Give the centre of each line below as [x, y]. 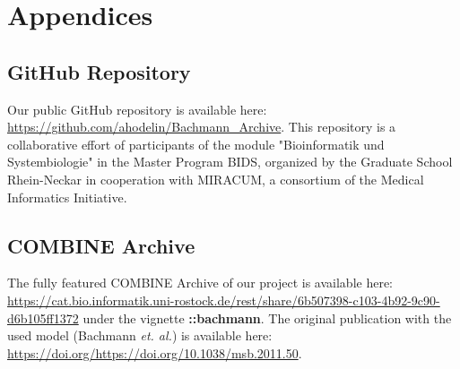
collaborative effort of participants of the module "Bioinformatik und [196, 144]
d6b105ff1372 [43, 318]
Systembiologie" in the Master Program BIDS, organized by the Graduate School [230, 162]
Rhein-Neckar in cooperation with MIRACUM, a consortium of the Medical [216, 179]
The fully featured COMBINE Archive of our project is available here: [200, 283]
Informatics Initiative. [67, 197]
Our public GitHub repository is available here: [137, 109]
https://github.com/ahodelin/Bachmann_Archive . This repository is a [202, 127]
